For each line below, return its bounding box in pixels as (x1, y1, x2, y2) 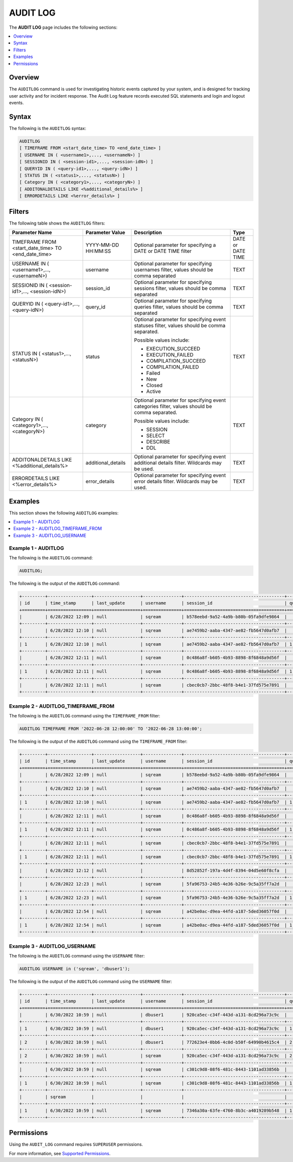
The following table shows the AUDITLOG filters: (9, 220, 105, 226)
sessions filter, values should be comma (134, 285, 227, 292)
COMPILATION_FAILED (146, 364, 199, 370)
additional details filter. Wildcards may (134, 459, 222, 466)
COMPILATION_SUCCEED (146, 358, 206, 365)
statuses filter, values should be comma (134, 322, 226, 329)
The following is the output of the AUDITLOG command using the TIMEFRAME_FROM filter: (9, 738, 188, 744)
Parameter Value (85, 229, 126, 236)
